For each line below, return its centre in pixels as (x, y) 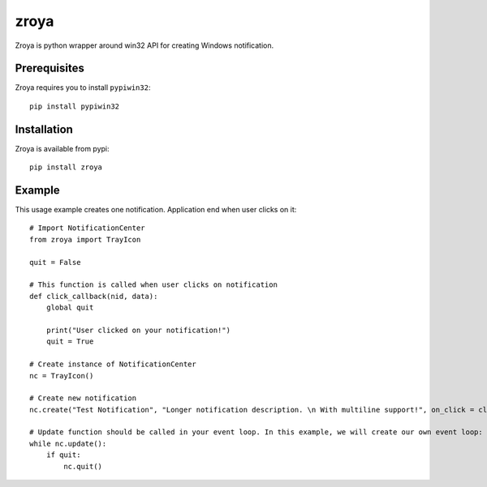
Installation (44, 129)
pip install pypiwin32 (75, 106)
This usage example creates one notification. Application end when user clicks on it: (156, 210)
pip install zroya (66, 167)
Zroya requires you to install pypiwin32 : (83, 88)
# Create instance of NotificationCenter (113, 364)
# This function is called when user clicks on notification (153, 285)
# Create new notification (83, 398)
